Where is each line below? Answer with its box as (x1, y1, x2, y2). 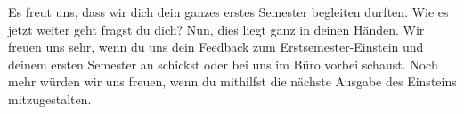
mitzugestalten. (8, 89, 92, 108)
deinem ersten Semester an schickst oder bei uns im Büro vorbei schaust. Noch (8, 54, 438, 73)
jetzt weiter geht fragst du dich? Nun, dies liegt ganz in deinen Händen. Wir (8, 20, 425, 38)
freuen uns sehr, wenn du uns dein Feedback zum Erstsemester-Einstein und (8, 37, 424, 56)
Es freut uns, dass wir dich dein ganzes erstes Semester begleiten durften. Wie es (8, 3, 449, 20)
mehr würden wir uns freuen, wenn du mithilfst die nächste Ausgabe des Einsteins (8, 72, 457, 91)
